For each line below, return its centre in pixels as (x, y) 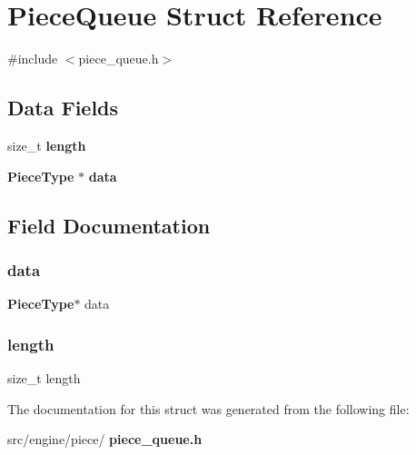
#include (33, 59)
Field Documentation (109, 225)
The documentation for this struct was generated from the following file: (208, 408)
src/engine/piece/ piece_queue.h (105, 439)
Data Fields (63, 108)
